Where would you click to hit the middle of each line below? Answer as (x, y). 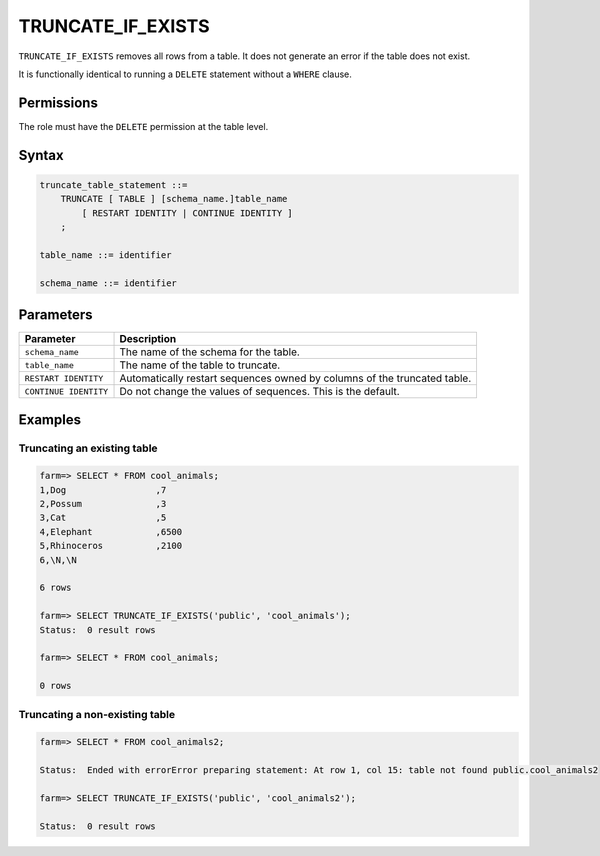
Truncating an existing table (88, 448)
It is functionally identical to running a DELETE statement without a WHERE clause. (185, 74)
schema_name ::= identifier (108, 283)
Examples (50, 419)
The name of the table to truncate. (200, 365)
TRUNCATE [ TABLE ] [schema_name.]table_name (174, 199)
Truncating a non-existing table (96, 715)
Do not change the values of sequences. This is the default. (259, 392)
